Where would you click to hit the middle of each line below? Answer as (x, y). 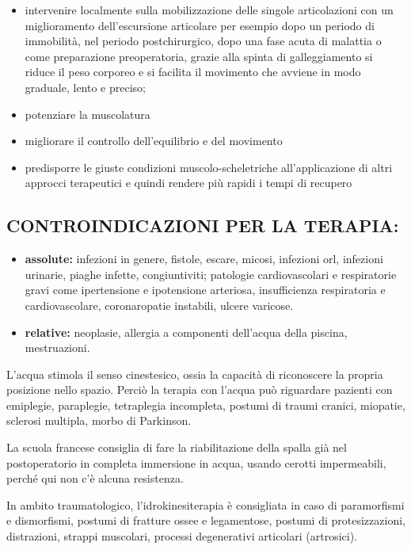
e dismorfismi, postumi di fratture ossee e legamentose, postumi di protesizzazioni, (206, 520)
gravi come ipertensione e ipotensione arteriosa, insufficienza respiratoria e (205, 290)
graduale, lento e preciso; (86, 87)
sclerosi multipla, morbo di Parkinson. (99, 420)
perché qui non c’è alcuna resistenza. (95, 478)
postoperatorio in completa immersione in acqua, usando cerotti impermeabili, (196, 462)
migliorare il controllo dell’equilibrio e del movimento (154, 141)
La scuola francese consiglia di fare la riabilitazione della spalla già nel (177, 447)
